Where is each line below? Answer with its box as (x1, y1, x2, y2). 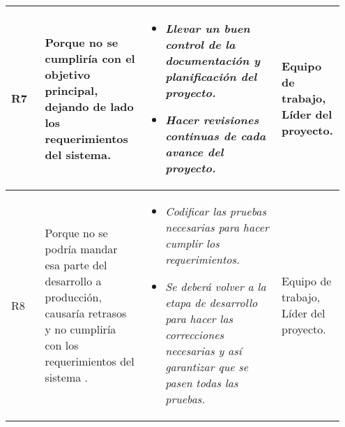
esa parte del (45, 257, 107, 273)
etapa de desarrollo (165, 294, 258, 310)
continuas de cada (165, 128, 266, 144)
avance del (165, 144, 224, 160)
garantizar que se (165, 359, 249, 375)
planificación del (165, 68, 257, 84)
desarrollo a (45, 273, 102, 289)
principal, (45, 82, 98, 98)
